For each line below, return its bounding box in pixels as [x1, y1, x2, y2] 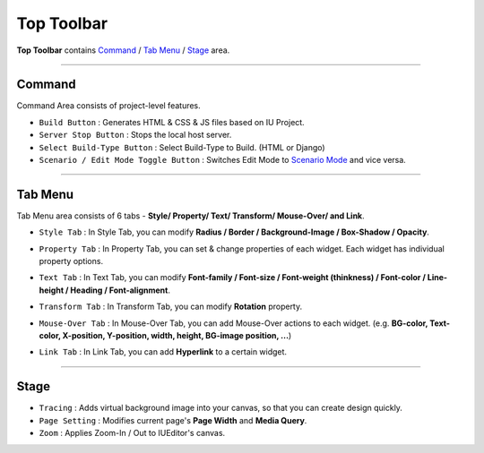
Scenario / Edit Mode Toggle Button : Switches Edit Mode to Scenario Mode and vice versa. [39, 155, 407, 166]
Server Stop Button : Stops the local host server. [39, 130, 232, 141]
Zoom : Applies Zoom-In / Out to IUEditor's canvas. [39, 428, 226, 439]
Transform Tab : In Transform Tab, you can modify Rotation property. [39, 301, 303, 312]
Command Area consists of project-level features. [16, 100, 201, 111]
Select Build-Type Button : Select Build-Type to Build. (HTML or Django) [39, 141, 326, 152]
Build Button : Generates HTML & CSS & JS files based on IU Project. [39, 116, 305, 127]
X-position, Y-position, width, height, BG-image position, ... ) [62, 330, 292, 341]
